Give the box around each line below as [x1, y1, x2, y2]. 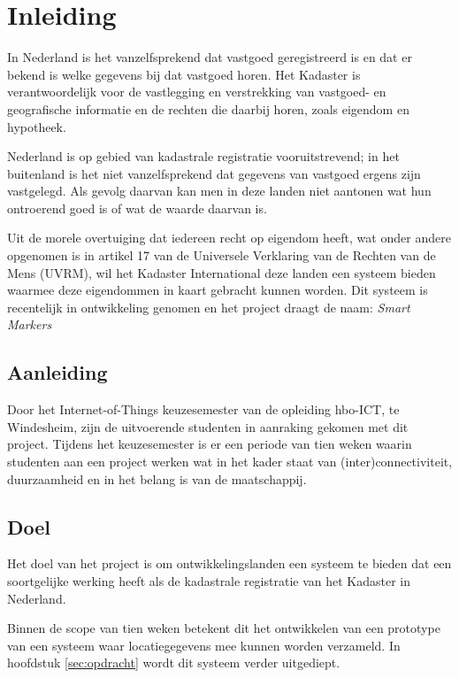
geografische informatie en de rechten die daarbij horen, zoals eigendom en [7, 99, 409, 118]
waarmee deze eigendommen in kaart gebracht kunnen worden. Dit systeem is [7, 281, 428, 299]
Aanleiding [7, 358, 108, 386]
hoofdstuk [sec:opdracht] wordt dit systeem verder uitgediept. [7, 653, 340, 672]
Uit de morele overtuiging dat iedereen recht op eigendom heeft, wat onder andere [7, 228, 451, 247]
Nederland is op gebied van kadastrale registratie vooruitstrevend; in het [7, 147, 400, 166]
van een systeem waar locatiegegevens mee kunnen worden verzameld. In [7, 636, 401, 654]
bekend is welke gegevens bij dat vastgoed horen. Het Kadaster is [7, 65, 361, 83]
